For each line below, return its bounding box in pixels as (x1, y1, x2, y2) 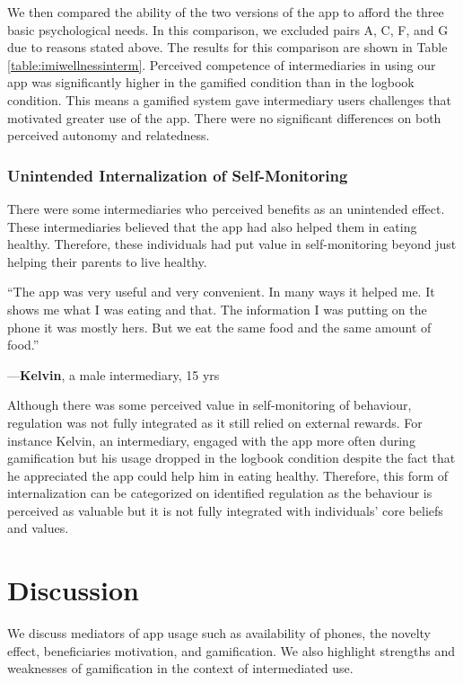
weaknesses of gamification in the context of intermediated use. (7, 659, 354, 678)
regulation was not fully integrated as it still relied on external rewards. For (7, 412, 423, 431)
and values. (7, 519, 69, 537)
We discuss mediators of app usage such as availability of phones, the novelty (7, 624, 431, 643)
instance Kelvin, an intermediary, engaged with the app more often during (7, 430, 415, 449)
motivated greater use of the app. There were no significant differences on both (7, 108, 441, 127)
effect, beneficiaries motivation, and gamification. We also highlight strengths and (7, 641, 455, 660)
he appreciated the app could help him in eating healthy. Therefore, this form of (7, 466, 449, 484)
